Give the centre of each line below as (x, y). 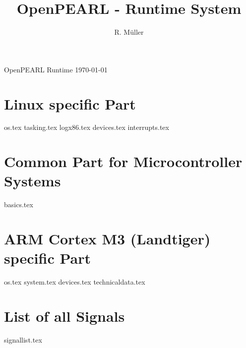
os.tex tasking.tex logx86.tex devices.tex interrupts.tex (87, 127)
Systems (32, 181)
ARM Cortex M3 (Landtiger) (107, 239)
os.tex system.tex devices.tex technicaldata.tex (75, 282)
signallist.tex (23, 339)
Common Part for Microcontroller (123, 161)
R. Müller (129, 32)
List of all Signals (64, 316)
